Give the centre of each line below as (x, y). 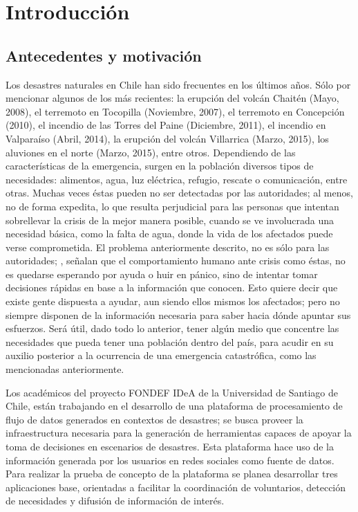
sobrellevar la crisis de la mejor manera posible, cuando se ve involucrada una (170, 220)
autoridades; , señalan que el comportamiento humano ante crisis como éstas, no (176, 260)
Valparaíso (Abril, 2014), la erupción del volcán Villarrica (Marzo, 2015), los (167, 138)
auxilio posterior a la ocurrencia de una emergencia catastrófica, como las (161, 355)
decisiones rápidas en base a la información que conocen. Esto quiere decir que (172, 287)
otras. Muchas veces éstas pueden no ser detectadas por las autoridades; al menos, (179, 193)
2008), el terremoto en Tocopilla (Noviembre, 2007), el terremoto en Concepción (175, 111)
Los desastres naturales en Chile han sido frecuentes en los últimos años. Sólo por (178, 84)
